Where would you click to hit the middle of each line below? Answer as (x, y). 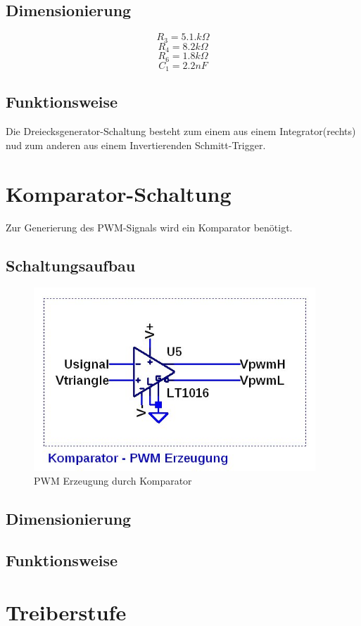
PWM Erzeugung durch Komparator (113, 481)
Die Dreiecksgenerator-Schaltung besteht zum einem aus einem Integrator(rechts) (181, 131)
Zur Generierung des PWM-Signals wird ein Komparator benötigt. (149, 227)
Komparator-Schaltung (119, 193)
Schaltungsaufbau (71, 265)
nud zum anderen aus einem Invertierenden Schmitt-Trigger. (136, 145)
